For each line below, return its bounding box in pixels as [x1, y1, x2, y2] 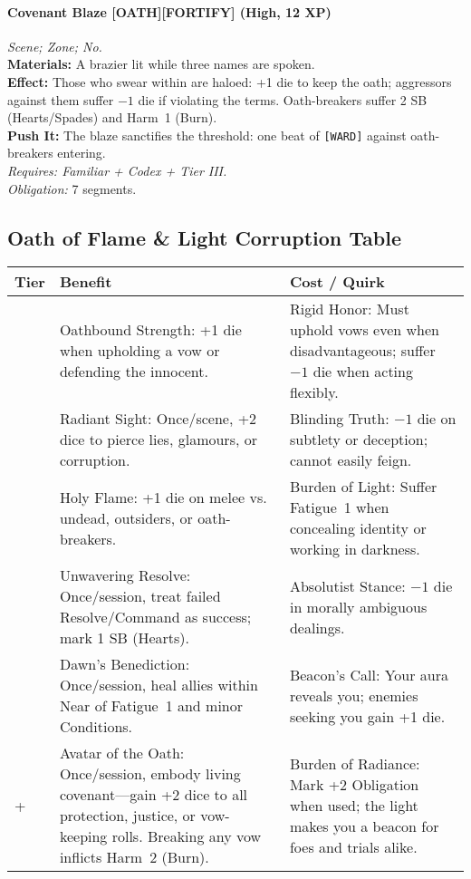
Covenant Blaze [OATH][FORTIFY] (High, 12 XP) [7, 2, 332, 21]
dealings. [289, 616, 345, 638]
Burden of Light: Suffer [289, 476, 437, 497]
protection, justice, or [59, 805, 196, 826]
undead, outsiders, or [59, 507, 193, 528]
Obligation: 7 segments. [7, 179, 137, 198]
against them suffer [7, 90, 114, 109]
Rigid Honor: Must [289, 298, 409, 320]
